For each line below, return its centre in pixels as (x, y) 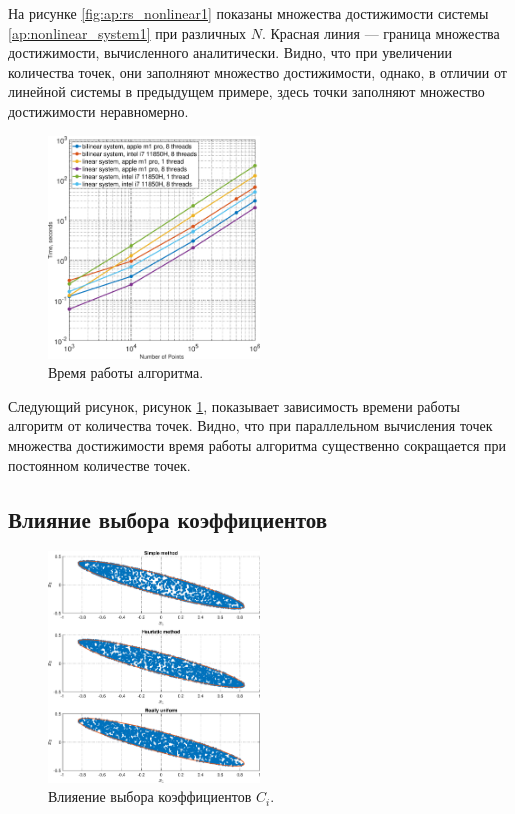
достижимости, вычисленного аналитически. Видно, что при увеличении (230, 52)
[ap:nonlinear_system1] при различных (127, 32)
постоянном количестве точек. (99, 464)
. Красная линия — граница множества (380, 32)
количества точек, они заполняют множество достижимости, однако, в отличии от (257, 71)
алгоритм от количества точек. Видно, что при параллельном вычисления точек (250, 425)
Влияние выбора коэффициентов (168, 518)
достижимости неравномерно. (98, 110)
